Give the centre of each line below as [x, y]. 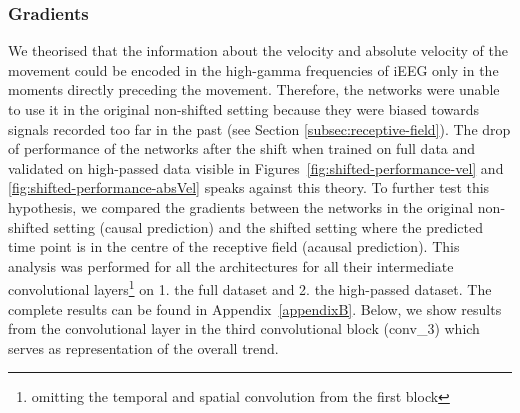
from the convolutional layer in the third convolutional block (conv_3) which [244, 328]
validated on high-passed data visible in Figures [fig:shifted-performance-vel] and [256, 167]
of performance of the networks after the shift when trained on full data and [242, 148]
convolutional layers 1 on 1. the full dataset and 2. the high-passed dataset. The [250, 287]
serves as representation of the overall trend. [143, 347]
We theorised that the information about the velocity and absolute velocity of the [258, 50]
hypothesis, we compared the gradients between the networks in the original [241, 206]
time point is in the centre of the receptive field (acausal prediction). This [234, 246]
